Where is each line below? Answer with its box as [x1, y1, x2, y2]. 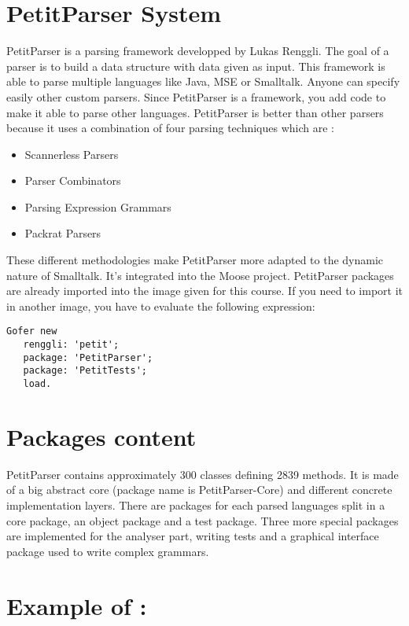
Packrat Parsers [24, 225, 101, 241]
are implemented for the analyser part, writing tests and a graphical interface [6, 528, 379, 544]
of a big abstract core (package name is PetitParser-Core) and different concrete [6, 481, 392, 498]
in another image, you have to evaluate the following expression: [6, 297, 315, 314]
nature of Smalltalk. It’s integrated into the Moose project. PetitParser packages [6, 267, 394, 283]
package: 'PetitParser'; [23, 352, 153, 363]
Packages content [6, 420, 197, 452]
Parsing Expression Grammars [24, 198, 171, 215]
